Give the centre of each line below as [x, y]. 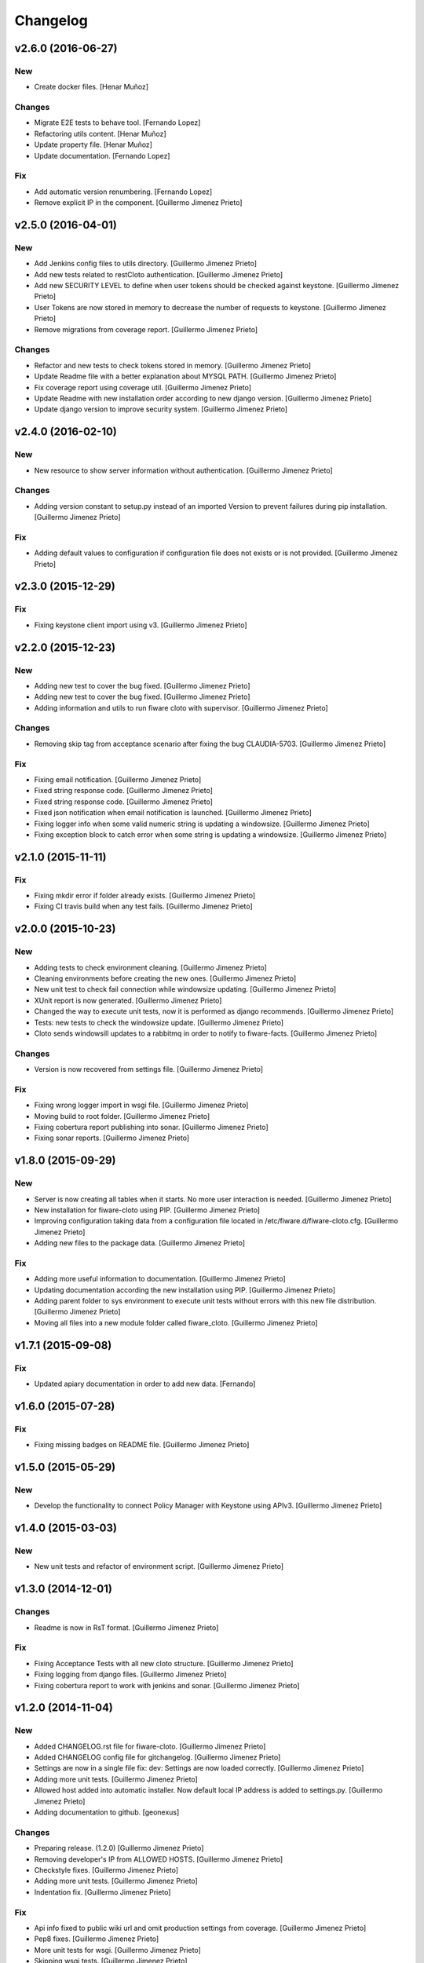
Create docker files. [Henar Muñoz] [91, 87]
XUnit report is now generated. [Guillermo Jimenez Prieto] [128, 1000]
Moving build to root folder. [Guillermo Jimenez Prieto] [122, 1116]
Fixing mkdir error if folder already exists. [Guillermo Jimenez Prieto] [145, 896]
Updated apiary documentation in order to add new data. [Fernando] [145, 1384]
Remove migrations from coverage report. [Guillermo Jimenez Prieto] [146, 329]
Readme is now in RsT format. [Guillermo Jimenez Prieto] [126, 1627]
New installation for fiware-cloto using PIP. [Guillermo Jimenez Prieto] [147, 1210]
